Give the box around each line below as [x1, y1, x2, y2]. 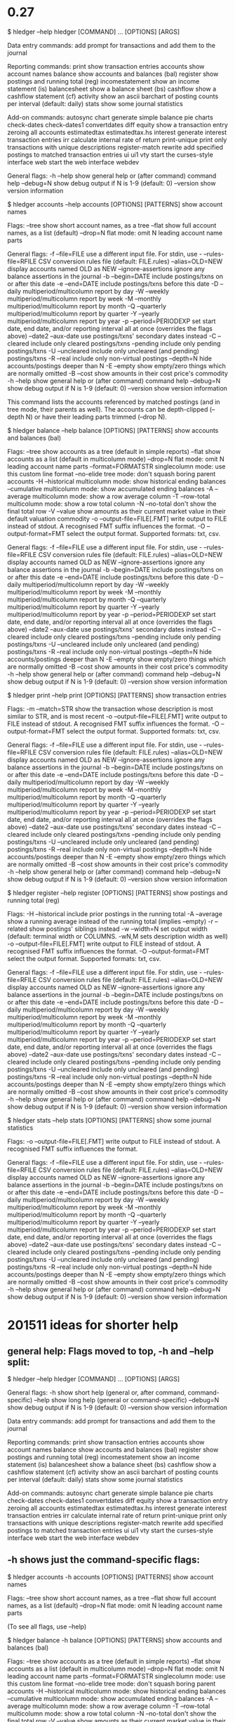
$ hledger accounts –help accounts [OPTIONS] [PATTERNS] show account [7, 200, 223, 208]
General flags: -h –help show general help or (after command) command [7, 171, 217, 180]
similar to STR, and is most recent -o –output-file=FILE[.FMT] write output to [7, 712, 228, 720]
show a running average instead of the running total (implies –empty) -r [7, 917, 214, 925]
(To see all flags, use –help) [7, 1622, 87, 1631]
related [7, 925, 28, 933]
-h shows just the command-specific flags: [7, 1554, 200, 1566]
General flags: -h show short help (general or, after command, [7, 1388, 187, 1397]
